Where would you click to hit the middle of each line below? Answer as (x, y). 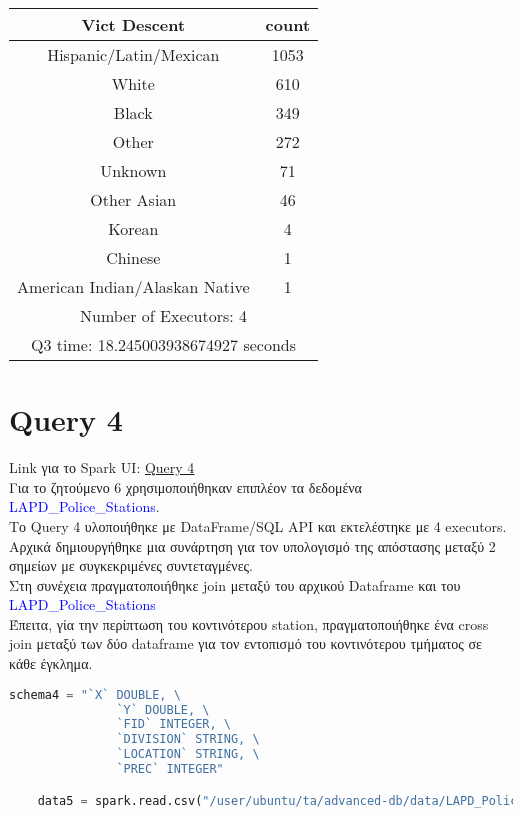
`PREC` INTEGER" (170, 769)
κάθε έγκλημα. (51, 663)
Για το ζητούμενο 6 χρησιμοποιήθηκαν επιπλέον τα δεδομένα (185, 486)
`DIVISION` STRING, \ (188, 739)
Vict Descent (133, 24)
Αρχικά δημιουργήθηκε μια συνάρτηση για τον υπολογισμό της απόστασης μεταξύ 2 (252, 545)
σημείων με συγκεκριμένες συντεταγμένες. (131, 565)
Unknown (133, 170)
